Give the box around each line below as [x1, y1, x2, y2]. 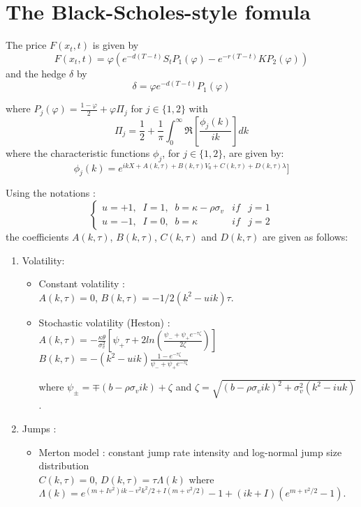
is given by [92, 38, 139, 52]
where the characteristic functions [6, 145, 150, 160]
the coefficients [6, 229, 69, 244]
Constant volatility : [38, 276, 125, 291]
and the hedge [6, 66, 66, 80]
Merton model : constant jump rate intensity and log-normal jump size [38, 444, 342, 459]
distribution [38, 458, 89, 473]
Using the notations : [6, 186, 96, 200]
